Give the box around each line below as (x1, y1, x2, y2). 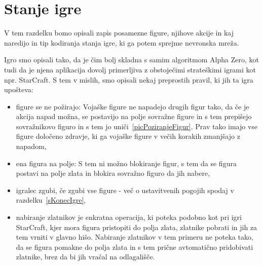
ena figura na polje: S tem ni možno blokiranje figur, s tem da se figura (16, 158, 237, 168)
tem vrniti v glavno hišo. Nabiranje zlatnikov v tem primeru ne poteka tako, (16, 232, 253, 242)
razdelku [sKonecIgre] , (16, 195, 86, 205)
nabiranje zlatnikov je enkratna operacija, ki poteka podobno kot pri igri (16, 212, 242, 222)
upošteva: (4, 84, 33, 95)
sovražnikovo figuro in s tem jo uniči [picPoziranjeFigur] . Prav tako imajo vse (16, 121, 258, 131)
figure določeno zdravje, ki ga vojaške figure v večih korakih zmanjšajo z (16, 131, 240, 141)
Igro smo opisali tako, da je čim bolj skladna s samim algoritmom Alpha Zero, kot (4, 54, 259, 65)
